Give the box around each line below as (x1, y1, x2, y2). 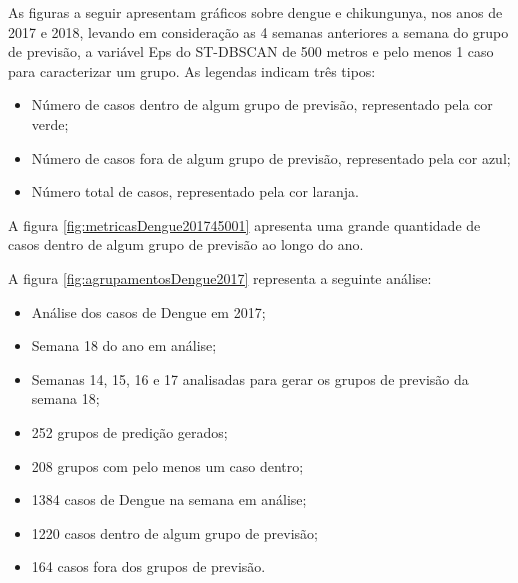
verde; (31, 113, 69, 134)
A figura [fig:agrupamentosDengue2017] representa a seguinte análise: (8, 267, 432, 288)
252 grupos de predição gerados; (31, 421, 228, 442)
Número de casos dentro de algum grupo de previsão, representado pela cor (31, 94, 493, 115)
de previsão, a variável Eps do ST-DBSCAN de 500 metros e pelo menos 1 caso (8, 41, 494, 62)
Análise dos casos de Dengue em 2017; (31, 301, 266, 322)
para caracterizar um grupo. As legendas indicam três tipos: (8, 60, 376, 81)
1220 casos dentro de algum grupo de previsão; (31, 522, 318, 543)
